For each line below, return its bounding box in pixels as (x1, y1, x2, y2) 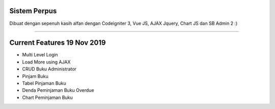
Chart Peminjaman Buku (22, 94, 73, 100)
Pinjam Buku (22, 73, 48, 79)
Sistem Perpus (9, 7, 57, 15)
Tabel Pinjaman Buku (22, 80, 66, 86)
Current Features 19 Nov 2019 (9, 39, 106, 47)
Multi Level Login (22, 52, 58, 58)
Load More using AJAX (22, 59, 71, 65)
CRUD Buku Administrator (22, 66, 76, 72)
